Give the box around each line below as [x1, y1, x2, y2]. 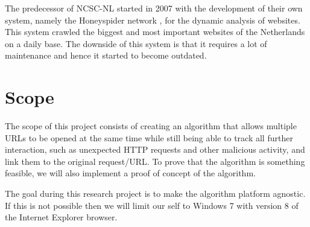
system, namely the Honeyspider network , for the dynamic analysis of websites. [5, 13, 300, 26]
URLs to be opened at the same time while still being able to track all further [5, 131, 293, 144]
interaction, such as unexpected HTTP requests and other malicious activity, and [5, 143, 305, 156]
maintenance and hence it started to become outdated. [5, 49, 207, 62]
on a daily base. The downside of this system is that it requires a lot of [5, 37, 267, 50]
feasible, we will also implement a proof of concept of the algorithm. [5, 167, 256, 179]
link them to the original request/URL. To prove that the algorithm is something [5, 155, 305, 167]
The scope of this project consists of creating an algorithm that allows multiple [5, 120, 297, 132]
